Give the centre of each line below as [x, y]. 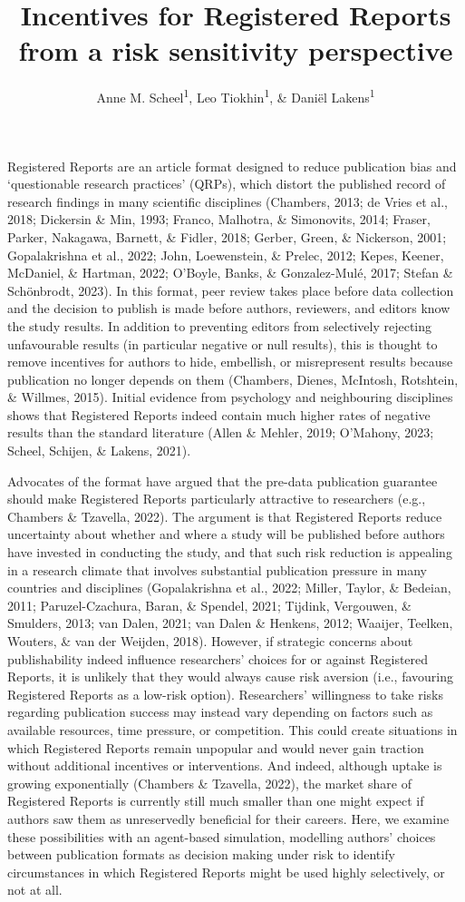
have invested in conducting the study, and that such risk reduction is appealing [230, 552]
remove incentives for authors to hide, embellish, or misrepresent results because [230, 362]
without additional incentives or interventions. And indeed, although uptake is [225, 765]
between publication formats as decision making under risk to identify [201, 854]
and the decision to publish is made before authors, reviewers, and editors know [229, 308]
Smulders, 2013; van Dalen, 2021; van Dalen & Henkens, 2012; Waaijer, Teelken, [230, 623]
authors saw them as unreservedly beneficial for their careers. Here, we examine [228, 818]
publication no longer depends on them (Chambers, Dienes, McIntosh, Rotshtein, [233, 379]
